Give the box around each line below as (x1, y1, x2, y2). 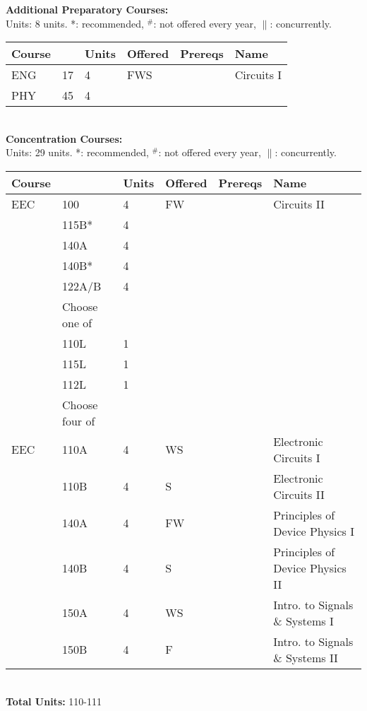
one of (62, 314, 92, 331)
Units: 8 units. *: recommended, (6, 16, 144, 30)
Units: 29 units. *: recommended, (6, 145, 149, 160)
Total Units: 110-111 (6, 693, 102, 708)
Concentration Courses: (6, 131, 123, 146)
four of (62, 412, 95, 429)
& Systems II (273, 649, 338, 666)
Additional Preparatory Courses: (6, 2, 169, 16)
